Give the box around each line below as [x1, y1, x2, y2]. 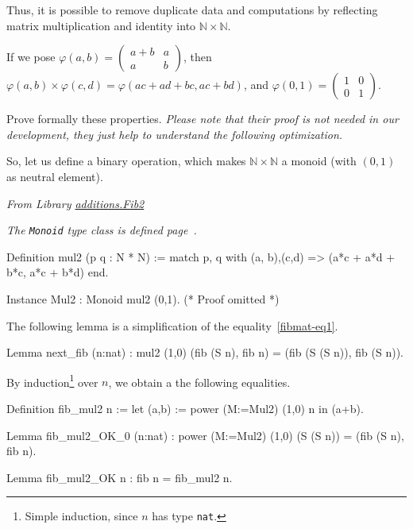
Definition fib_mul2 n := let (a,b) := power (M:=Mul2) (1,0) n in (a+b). [6, 400, 364, 417]
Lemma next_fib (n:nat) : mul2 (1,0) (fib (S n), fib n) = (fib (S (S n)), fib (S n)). [6, 344, 403, 361]
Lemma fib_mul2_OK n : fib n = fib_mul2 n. [6, 469, 233, 485]
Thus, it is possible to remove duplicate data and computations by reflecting [6, 2, 378, 17]
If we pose [6, 48, 56, 65]
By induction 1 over [6, 371, 98, 390]
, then [183, 48, 212, 65]
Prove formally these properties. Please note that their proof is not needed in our [6, 110, 399, 127]
